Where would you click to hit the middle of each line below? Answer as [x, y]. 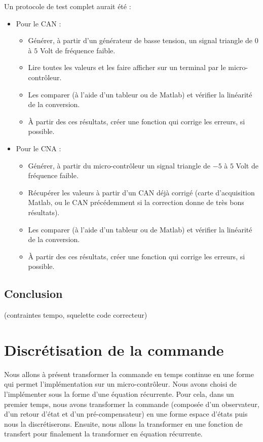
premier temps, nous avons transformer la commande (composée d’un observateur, [132, 404]
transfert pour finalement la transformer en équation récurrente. [103, 434]
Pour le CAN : [39, 23]
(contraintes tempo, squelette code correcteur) [76, 315]
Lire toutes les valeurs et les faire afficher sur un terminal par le [127, 67]
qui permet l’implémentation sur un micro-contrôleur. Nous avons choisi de [121, 384]
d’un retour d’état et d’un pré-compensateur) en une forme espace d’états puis [126, 414]
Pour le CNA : [39, 148]
